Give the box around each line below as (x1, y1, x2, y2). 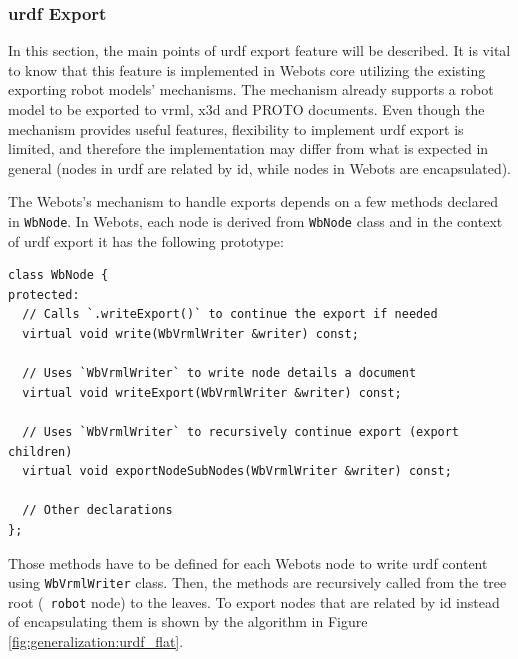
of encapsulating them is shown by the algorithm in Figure (8, 611, 368, 632)
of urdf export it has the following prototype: (8, 230, 284, 251)
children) (8, 444, 73, 459)
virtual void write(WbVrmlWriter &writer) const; (22, 327, 359, 341)
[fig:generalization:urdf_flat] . (8, 631, 184, 652)
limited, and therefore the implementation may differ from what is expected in (8, 138, 489, 159)
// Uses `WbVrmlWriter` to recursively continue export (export (22, 424, 460, 439)
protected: (8, 287, 80, 302)
